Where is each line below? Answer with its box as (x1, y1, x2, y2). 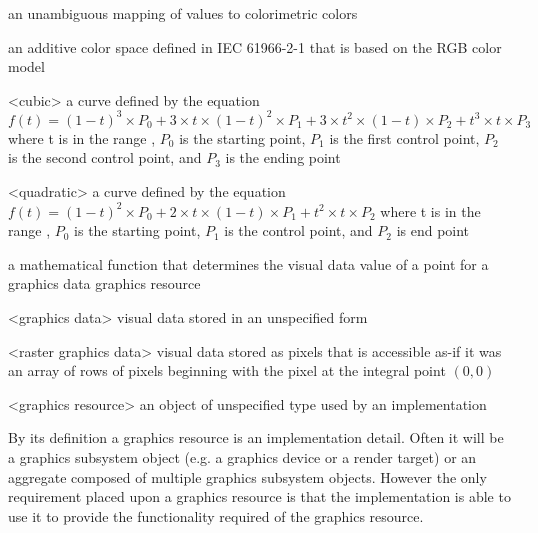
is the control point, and (224, 220, 373, 241)
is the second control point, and (8, 147, 202, 168)
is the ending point (225, 147, 341, 168)
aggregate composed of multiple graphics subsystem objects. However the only (8, 466, 487, 487)
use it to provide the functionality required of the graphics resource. (8, 505, 424, 526)
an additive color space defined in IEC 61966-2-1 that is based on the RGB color (8, 36, 502, 57)
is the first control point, (329, 127, 480, 148)
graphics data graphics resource (8, 273, 201, 294)
